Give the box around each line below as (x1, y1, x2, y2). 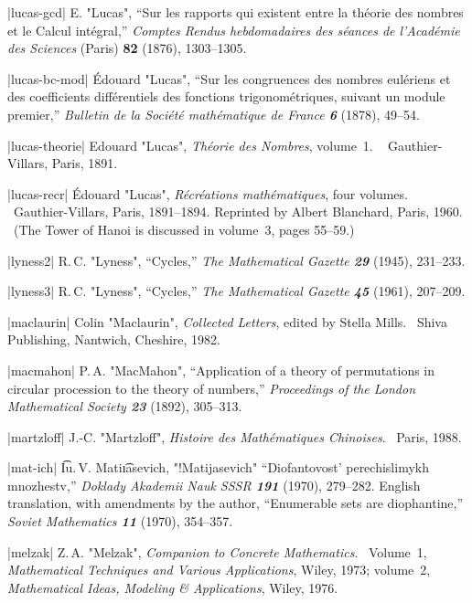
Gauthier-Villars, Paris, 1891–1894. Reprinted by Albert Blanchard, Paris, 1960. (13, 202, 463, 221)
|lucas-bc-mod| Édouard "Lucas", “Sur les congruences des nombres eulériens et (7, 69, 451, 88)
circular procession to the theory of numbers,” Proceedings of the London (7, 378, 416, 397)
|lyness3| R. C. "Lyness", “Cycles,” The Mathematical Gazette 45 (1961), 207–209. (7, 281, 466, 301)
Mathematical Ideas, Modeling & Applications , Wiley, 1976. (7, 577, 338, 597)
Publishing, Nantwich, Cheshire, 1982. (7, 330, 220, 349)
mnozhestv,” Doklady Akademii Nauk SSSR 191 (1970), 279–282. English (7, 475, 421, 494)
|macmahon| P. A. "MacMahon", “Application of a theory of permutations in (7, 360, 435, 379)
